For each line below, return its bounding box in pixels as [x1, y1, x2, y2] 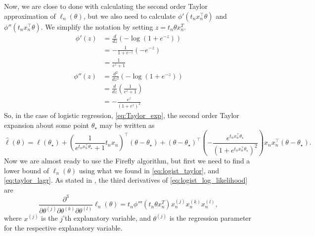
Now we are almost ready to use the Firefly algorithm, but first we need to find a [4, 156, 250, 166]
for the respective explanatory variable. [4, 223, 123, 233]
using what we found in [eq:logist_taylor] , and [79, 165, 220, 175]
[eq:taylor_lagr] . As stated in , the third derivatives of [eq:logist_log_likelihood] [4, 175, 248, 185]
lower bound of [4, 165, 49, 175]
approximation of [4, 10, 56, 21]
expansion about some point [4, 119, 90, 130]
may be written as [99, 119, 155, 130]
